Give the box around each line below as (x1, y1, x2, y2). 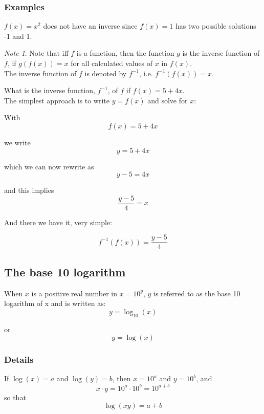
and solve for (147, 95, 188, 105)
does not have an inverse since (43, 20, 138, 31)
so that (4, 391, 26, 402)
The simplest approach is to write (4, 95, 110, 105)
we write (4, 137, 31, 147)
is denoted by (84, 68, 127, 78)
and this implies (4, 185, 54, 195)
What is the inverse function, (4, 85, 95, 96)
